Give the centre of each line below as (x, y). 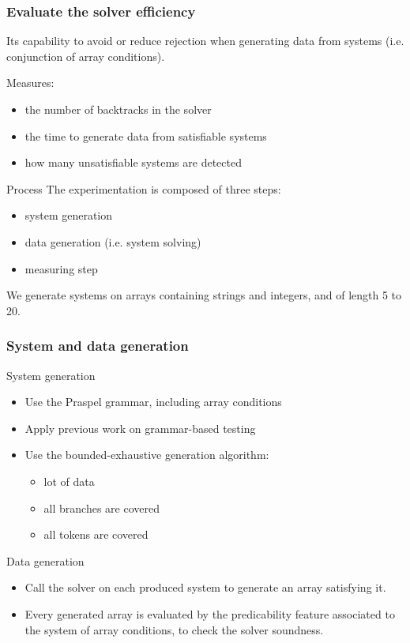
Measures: (30, 83)
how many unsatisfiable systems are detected (133, 162)
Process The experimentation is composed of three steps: (144, 188)
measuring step (61, 268)
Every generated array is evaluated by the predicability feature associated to (210, 613)
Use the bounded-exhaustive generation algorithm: (147, 455)
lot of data (69, 481)
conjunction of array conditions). (86, 56)
